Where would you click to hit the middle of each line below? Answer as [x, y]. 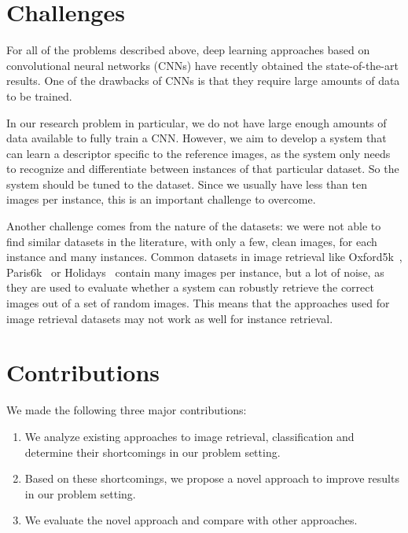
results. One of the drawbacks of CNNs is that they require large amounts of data [203, 81]
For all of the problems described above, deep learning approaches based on [188, 50]
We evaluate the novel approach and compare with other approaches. [191, 520]
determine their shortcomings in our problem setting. [153, 452]
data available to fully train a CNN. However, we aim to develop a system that [197, 138]
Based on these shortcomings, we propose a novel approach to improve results [212, 478]
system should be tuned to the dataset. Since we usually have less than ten [187, 184]
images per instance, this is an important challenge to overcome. [161, 199]
